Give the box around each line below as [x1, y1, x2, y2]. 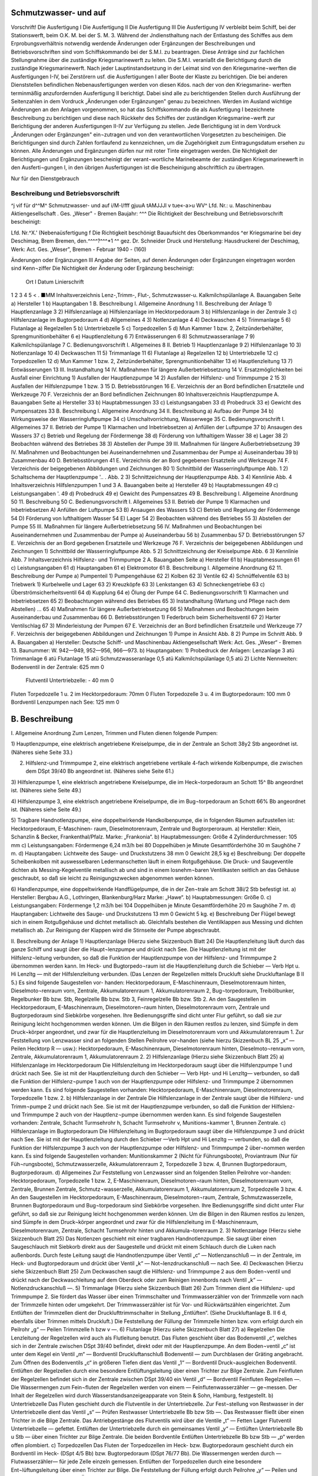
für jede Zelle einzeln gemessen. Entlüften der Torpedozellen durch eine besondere [59, 1458, 262, 1465]
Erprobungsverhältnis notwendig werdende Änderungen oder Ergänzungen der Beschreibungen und [11, 40, 256, 47]
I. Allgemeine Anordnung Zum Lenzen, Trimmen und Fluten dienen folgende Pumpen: [11, 729, 218, 736]
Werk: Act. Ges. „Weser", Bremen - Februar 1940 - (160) [11, 246, 147, 253]
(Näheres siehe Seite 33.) [11, 749, 73, 756]
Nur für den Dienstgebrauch [11, 175, 79, 182]
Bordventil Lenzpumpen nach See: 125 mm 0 [11, 698, 120, 706]
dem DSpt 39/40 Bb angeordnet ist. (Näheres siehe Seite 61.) [25, 768, 174, 775]
